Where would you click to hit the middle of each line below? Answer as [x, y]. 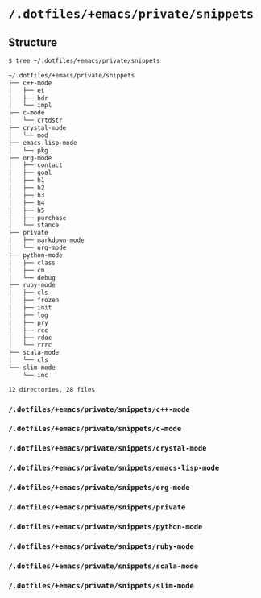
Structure [33, 42]
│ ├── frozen [34, 301]
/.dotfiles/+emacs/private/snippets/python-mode [106, 527]
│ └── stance [34, 225]
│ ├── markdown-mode [46, 240]
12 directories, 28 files [52, 389]
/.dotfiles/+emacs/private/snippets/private [97, 507]
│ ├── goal [30, 173]
